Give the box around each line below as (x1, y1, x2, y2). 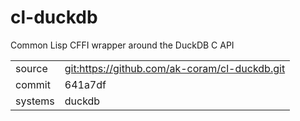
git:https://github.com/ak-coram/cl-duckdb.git (64, 61, 286, 75)
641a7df (64, 77, 107, 91)
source (15, 61, 48, 75)
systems (15, 94, 55, 108)
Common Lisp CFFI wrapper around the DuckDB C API (10, 39, 235, 51)
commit (15, 77, 51, 91)
